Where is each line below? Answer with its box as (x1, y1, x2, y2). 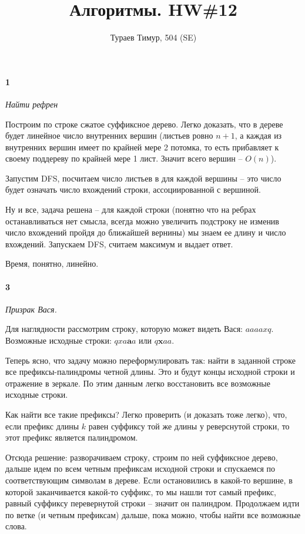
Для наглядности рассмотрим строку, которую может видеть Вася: (5, 323, 243, 335)
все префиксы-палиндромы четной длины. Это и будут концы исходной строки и (5, 365, 295, 378)
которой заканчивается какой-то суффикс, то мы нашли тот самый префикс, (5, 485, 276, 498)
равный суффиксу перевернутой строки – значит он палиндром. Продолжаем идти (5, 497, 300, 509)
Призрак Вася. (5, 303, 57, 315)
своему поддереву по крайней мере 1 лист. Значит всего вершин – (5, 152, 243, 164)
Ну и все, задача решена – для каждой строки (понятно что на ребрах (5, 203, 256, 216)
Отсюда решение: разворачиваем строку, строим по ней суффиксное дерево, (5, 451, 278, 463)
